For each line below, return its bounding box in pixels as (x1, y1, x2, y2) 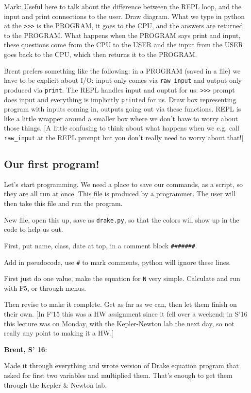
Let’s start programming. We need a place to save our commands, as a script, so (4, 179, 243, 189)
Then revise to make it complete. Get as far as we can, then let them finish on (4, 299, 237, 309)
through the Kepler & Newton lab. (4, 379, 107, 390)
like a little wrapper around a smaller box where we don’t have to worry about (4, 113, 238, 123)
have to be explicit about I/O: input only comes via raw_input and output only (4, 75, 242, 85)
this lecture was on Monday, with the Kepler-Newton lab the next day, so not (4, 318, 234, 328)
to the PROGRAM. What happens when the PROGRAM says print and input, (4, 30, 241, 40)
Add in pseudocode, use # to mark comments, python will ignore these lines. (4, 257, 231, 267)
